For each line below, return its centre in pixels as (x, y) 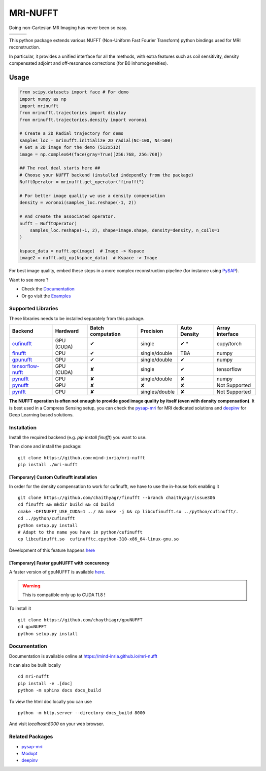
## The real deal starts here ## (60, 168)
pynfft (19, 392)
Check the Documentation (48, 289)
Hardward (67, 331)
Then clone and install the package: (45, 446)
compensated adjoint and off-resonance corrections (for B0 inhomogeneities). (89, 63)
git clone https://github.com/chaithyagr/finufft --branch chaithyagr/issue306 (116, 498)
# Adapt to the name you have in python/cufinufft (80, 532)
